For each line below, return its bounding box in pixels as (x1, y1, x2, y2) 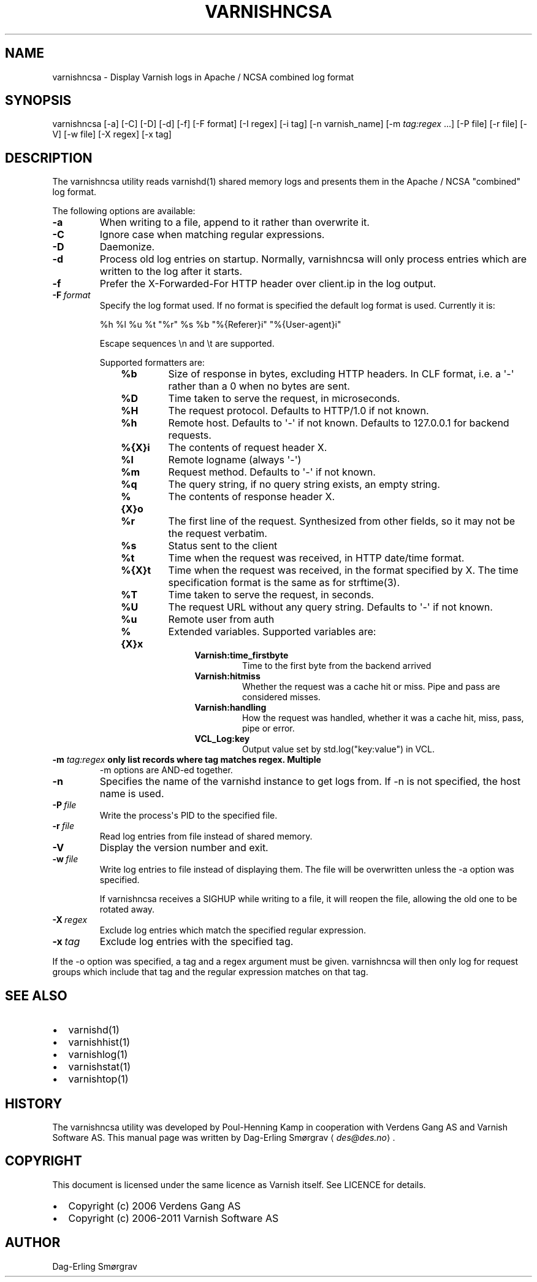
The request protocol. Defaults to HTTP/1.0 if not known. (168, 404, 429, 417)
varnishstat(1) (68, 1060, 131, 1073)
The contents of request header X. (168, 441, 327, 454)
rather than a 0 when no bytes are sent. (168, 380, 350, 393)
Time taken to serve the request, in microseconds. (168, 392, 400, 405)
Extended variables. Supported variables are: (168, 625, 376, 638)
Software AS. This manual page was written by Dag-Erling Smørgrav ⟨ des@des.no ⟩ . (52, 1132, 395, 1143)
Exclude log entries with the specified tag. (99, 935, 294, 948)
